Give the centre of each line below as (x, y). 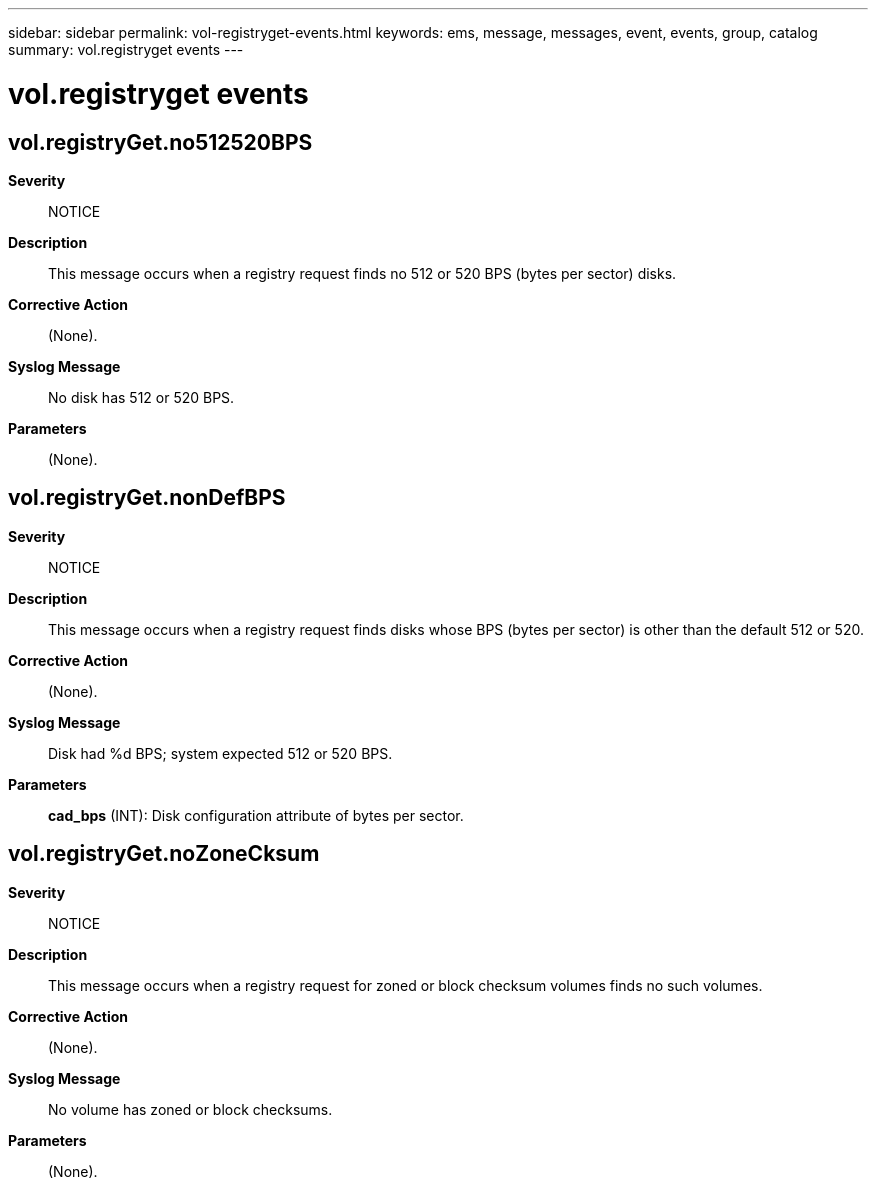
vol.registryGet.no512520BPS (160, 142)
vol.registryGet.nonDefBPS (147, 498)
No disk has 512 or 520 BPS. (141, 397)
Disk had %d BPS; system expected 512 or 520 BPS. (220, 753)
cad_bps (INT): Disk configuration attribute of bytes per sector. (256, 815)
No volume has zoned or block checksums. (190, 1109)
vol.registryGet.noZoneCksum (164, 854)
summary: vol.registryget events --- (126, 49)
